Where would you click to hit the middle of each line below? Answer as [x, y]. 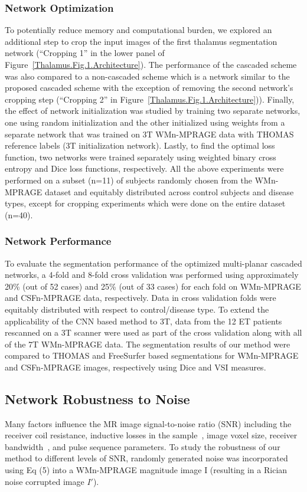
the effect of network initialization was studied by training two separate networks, [153, 111]
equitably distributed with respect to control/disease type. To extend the [137, 309]
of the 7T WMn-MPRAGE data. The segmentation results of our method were [148, 344]
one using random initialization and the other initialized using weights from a [145, 122]
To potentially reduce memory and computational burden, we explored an [138, 30]
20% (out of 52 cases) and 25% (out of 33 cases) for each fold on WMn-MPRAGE [153, 286]
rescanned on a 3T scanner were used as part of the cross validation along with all [153, 332]
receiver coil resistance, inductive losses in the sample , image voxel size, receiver [151, 435]
